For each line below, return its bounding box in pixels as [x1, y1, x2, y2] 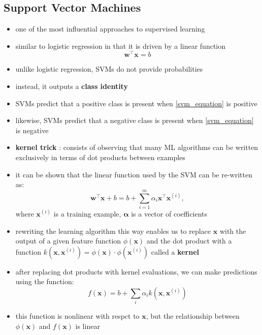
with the [219, 225, 246, 236]
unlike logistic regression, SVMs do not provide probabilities [15, 64, 203, 74]
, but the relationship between [146, 311, 240, 321]
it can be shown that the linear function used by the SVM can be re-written [15, 169, 252, 179]
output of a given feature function [15, 235, 121, 246]
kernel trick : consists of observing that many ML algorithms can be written [15, 142, 258, 153]
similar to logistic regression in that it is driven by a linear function [15, 40, 226, 51]
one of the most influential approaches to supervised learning [15, 23, 205, 34]
